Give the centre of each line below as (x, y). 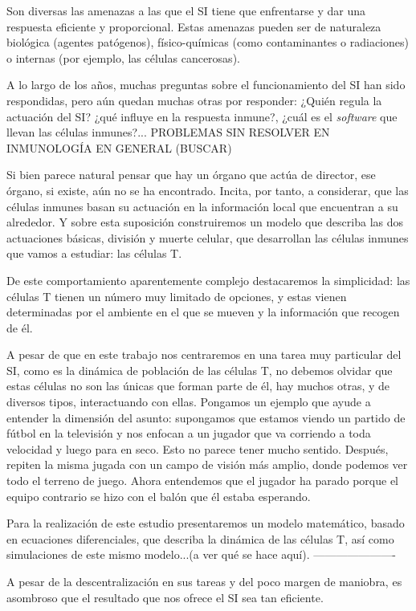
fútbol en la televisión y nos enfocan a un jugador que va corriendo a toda (189, 433)
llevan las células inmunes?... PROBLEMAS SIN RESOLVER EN (168, 132)
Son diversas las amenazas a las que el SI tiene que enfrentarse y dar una (186, 10)
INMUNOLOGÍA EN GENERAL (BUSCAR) (119, 147)
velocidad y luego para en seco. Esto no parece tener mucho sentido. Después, (198, 448)
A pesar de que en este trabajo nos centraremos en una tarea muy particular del (204, 354)
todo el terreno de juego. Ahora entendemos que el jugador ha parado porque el (202, 481)
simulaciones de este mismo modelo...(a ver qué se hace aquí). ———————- (201, 554)
